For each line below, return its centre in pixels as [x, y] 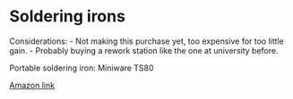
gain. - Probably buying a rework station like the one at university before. [144, 50]
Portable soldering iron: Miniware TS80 [82, 68]
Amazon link [32, 85]
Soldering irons [67, 16]
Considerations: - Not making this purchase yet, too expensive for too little [146, 41]
